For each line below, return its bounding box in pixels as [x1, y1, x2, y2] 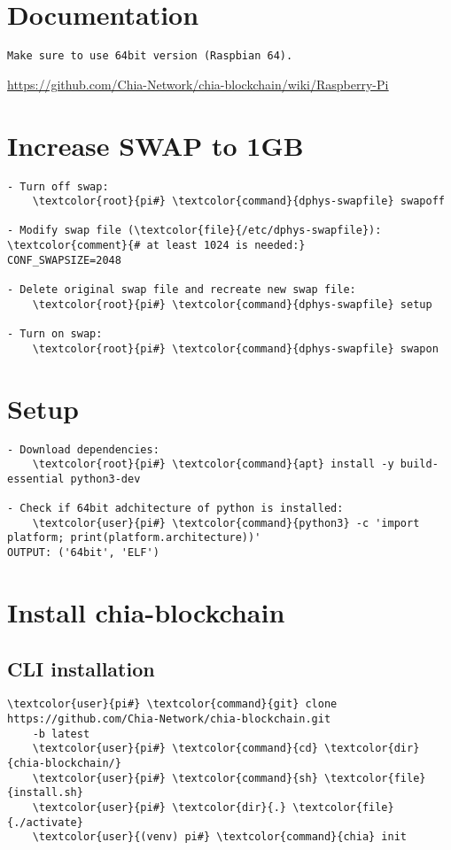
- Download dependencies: [7, 443, 159, 456]
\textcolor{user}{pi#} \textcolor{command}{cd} [32, 742, 318, 755]
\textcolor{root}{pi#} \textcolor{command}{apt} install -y [32, 458, 394, 471]
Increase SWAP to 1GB [7, 127, 304, 163]
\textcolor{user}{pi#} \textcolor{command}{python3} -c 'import [32, 516, 420, 529]
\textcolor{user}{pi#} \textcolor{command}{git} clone [7, 698, 338, 711]
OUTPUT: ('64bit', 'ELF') [7, 546, 159, 560]
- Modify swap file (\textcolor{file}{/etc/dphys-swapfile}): [7, 224, 382, 237]
